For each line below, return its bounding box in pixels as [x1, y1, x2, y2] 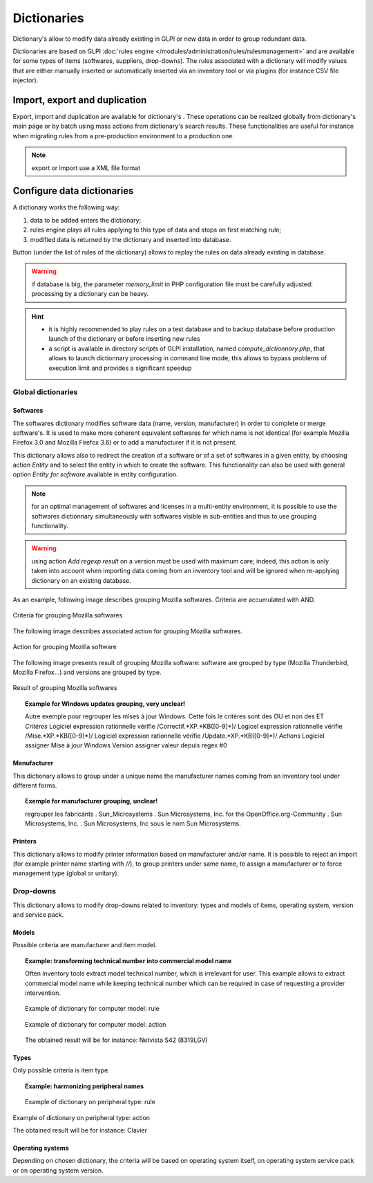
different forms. [12, 781, 57, 790]
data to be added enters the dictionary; [30, 216, 142, 224]
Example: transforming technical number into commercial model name [25, 956, 232, 965]
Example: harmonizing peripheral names [25, 1082, 144, 1090]
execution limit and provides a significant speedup [48, 364, 192, 372]
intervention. [25, 989, 61, 997]
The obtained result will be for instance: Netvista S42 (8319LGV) [25, 1036, 209, 1044]
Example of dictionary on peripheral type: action [12, 1113, 151, 1121]
